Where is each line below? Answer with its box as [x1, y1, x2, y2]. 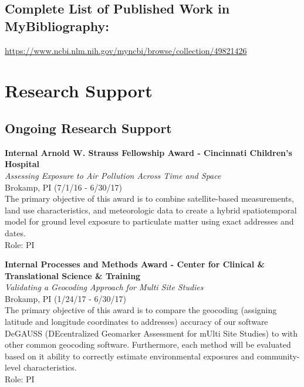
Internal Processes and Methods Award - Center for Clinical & [5, 258, 265, 270]
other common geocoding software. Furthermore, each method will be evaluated [5, 338, 291, 351]
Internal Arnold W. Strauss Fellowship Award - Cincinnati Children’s [5, 146, 292, 158]
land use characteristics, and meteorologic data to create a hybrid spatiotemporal [5, 203, 297, 216]
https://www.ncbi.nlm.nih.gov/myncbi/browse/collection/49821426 [5, 44, 247, 56]
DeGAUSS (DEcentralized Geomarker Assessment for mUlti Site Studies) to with [5, 327, 298, 339]
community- [256, 349, 300, 362]
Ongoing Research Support [5, 118, 172, 137]
